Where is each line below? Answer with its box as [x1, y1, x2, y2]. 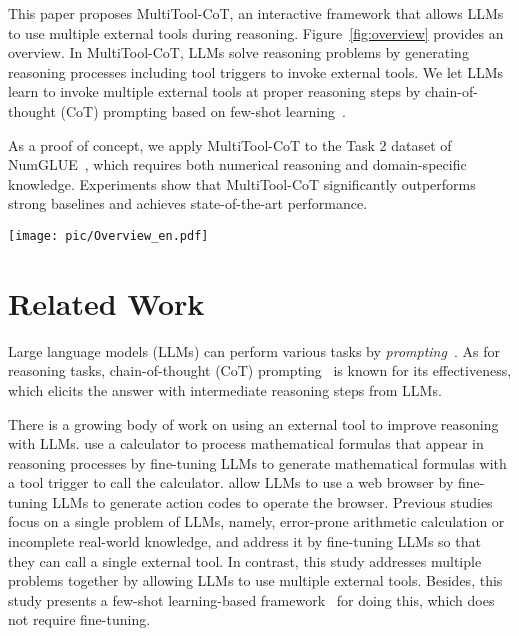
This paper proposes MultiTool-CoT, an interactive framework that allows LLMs [8, 3, 504, 23]
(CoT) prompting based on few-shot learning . [60, 100, 346, 121]
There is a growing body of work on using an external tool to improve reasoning [8, 413, 499, 434]
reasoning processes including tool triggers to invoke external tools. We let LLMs [8, 61, 503, 82]
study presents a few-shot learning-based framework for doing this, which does [8, 589, 495, 610]
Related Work [8, 282, 205, 323]
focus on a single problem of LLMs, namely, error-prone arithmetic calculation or [8, 511, 505, 532]
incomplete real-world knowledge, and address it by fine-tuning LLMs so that [8, 531, 481, 552]
